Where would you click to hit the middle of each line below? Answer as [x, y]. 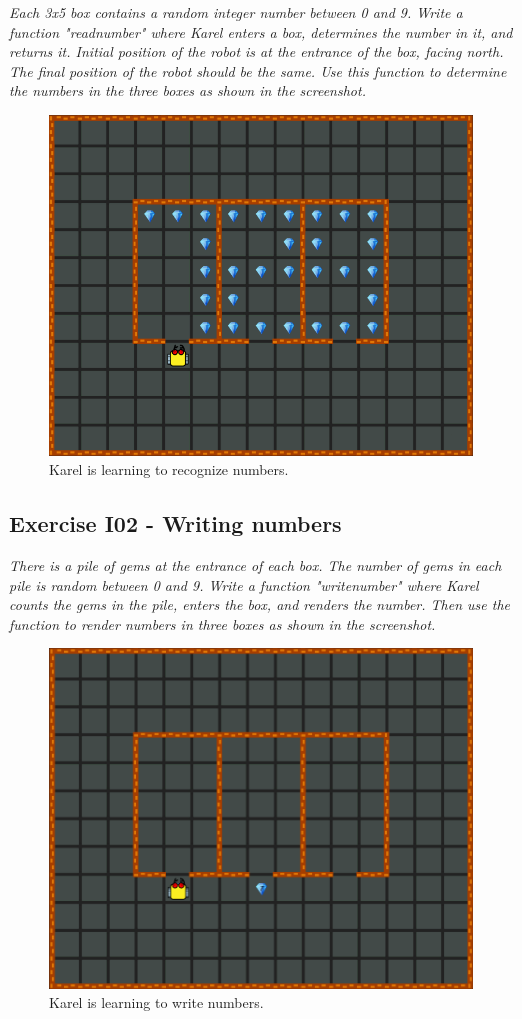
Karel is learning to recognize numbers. [169, 469]
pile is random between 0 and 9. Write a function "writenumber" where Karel [244, 584]
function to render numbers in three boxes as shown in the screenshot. [222, 623]
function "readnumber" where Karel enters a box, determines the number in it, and [261, 31]
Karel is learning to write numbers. [156, 1002]
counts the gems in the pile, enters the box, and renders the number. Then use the [260, 604]
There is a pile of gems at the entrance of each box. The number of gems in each [255, 564]
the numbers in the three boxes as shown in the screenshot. [187, 90]
